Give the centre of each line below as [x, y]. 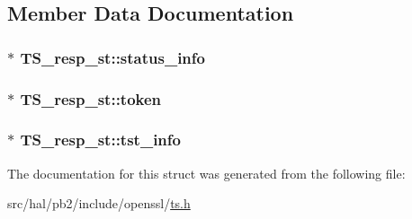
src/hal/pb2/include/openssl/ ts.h [99, 203]
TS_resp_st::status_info [112, 57]
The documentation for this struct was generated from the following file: [206, 173]
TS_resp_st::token [91, 98]
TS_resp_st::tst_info [100, 140]
